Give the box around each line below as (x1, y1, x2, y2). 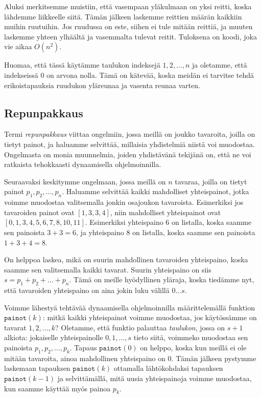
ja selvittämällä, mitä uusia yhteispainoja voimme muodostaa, (57, 373, 252, 384)
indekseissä (4, 69, 38, 80)
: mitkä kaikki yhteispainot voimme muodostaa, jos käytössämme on (42, 312, 257, 323)
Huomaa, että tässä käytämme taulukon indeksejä (4, 59, 160, 70)
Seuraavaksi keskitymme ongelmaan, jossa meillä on (4, 176, 166, 186)
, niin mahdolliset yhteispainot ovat (110, 206, 221, 217)
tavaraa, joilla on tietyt (175, 176, 247, 186)
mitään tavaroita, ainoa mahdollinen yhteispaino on (4, 352, 165, 363)
